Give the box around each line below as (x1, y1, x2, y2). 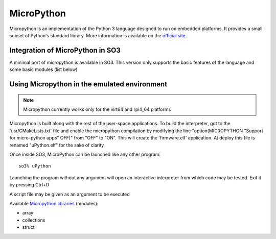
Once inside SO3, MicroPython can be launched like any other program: (9, 151, 161, 157)
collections (22, 217, 45, 223)
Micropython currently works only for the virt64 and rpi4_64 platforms (23, 106, 171, 112)
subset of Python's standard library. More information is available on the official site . (9, 32, 187, 38)
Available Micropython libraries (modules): (9, 200, 99, 206)
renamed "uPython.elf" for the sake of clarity (9, 142, 104, 148)
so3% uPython (18, 163, 51, 169)
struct (22, 224, 35, 230)
